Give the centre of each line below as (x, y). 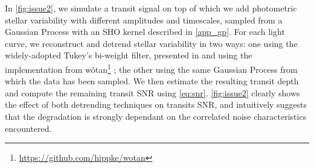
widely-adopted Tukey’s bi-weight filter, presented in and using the (129, 55)
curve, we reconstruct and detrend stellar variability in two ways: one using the (151, 43)
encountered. (28, 128)
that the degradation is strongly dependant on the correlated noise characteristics (156, 116)
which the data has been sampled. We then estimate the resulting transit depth (152, 81)
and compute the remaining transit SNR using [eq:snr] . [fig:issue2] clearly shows (152, 92)
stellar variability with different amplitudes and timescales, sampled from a (144, 20)
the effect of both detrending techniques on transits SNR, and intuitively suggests (156, 104)
